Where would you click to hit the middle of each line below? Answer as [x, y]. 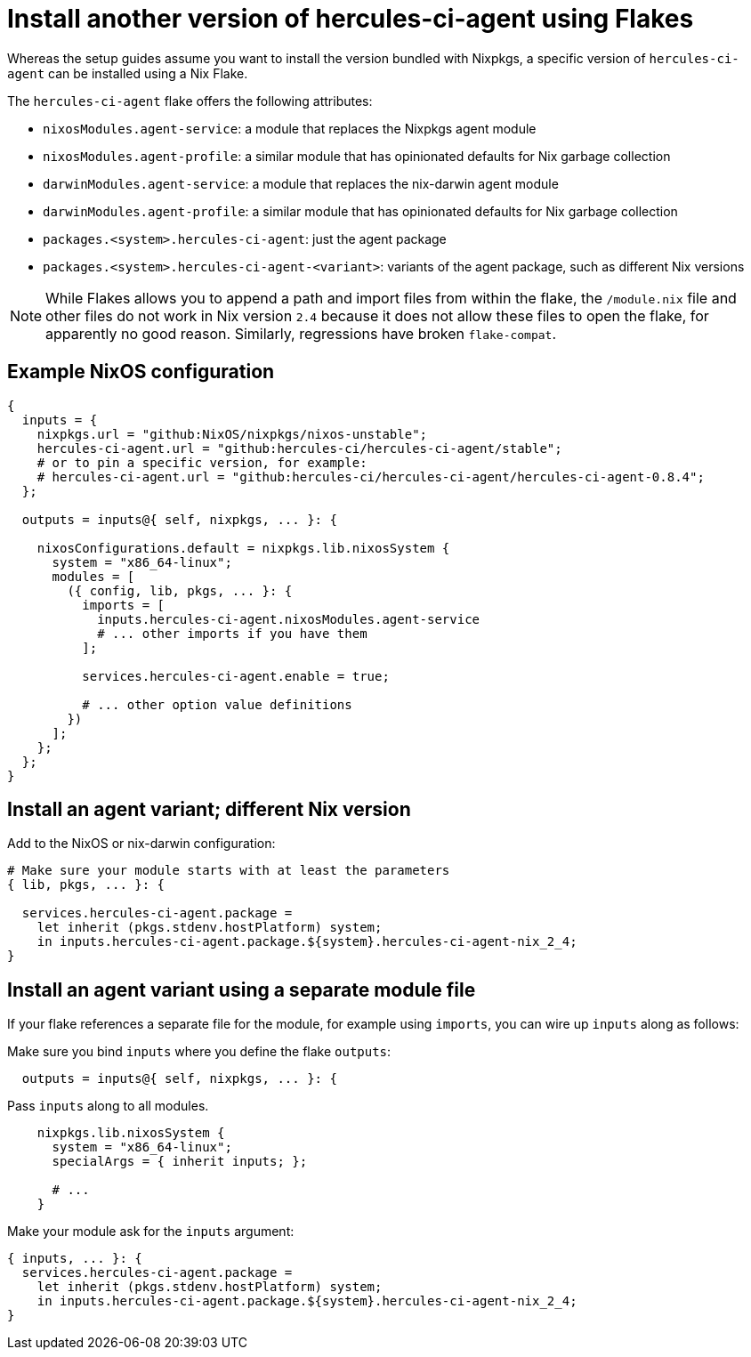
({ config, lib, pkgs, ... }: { [180, 590]
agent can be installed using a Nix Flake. [128, 73]
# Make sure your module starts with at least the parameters [229, 871]
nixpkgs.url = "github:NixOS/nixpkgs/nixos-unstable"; [232, 434]
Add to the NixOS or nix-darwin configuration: [141, 844]
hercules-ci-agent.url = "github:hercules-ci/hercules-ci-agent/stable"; [299, 448]
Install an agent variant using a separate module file [242, 989]
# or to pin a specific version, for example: [202, 462]
